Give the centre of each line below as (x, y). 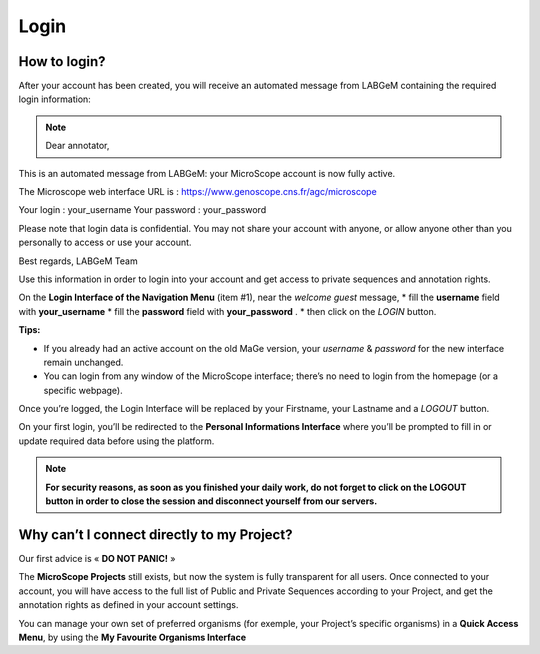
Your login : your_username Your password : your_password (142, 210)
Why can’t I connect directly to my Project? (155, 534)
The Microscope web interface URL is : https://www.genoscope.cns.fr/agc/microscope (197, 192)
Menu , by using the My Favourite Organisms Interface (132, 637)
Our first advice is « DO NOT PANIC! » (97, 558)
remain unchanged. (83, 362)
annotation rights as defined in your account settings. (128, 605)
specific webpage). (83, 390)
